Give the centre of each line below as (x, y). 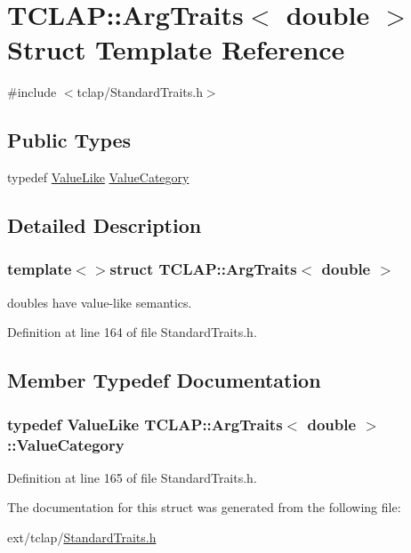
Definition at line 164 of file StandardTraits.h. (132, 332)
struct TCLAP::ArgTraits (203, 269)
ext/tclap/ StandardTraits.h (82, 537)
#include (32, 92)
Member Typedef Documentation (164, 380)
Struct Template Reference (176, 49)
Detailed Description (105, 225)
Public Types (69, 140)
